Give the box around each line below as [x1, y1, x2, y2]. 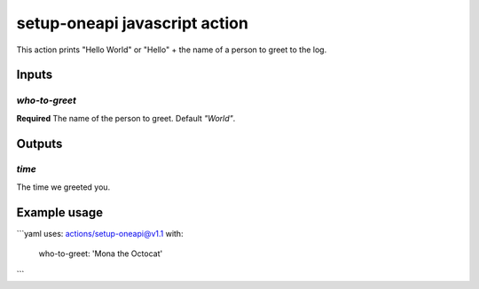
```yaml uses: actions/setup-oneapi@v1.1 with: [16, 228, 184, 238]
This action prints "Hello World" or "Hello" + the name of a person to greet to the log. [16, 44, 327, 55]
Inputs [16, 67, 53, 82]
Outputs [16, 136, 63, 151]
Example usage [16, 205, 104, 220]
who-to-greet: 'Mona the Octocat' [38, 248, 163, 259]
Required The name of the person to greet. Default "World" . [16, 113, 236, 123]
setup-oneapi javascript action [16, 13, 248, 33]
